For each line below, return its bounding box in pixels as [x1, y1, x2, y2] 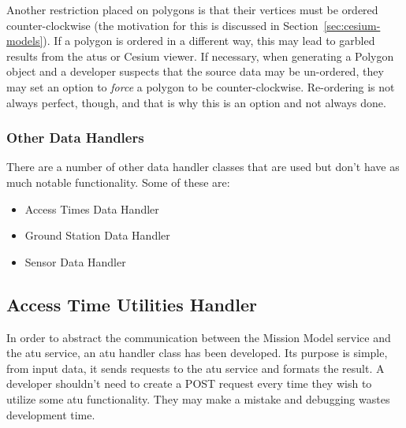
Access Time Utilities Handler [6, 292, 257, 316]
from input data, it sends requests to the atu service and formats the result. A [6, 359, 385, 376]
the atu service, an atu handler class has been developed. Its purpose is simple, [6, 344, 388, 361]
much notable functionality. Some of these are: [6, 173, 230, 190]
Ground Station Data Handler [24, 227, 170, 244]
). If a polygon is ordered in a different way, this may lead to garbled [43, 32, 375, 49]
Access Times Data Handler [24, 200, 159, 217]
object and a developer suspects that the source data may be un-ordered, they [6, 63, 384, 80]
